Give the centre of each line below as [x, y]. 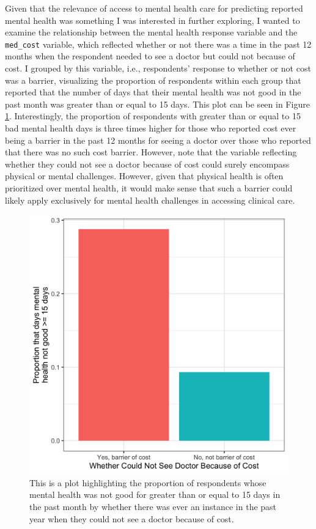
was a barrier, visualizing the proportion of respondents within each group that [153, 80]
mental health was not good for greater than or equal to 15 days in [155, 494]
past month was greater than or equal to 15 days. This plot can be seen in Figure [157, 104]
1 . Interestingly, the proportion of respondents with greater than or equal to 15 [153, 116]
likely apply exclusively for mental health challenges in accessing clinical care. [150, 200]
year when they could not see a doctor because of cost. [132, 518]
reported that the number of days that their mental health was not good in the [153, 92]
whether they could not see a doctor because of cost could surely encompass [147, 164]
